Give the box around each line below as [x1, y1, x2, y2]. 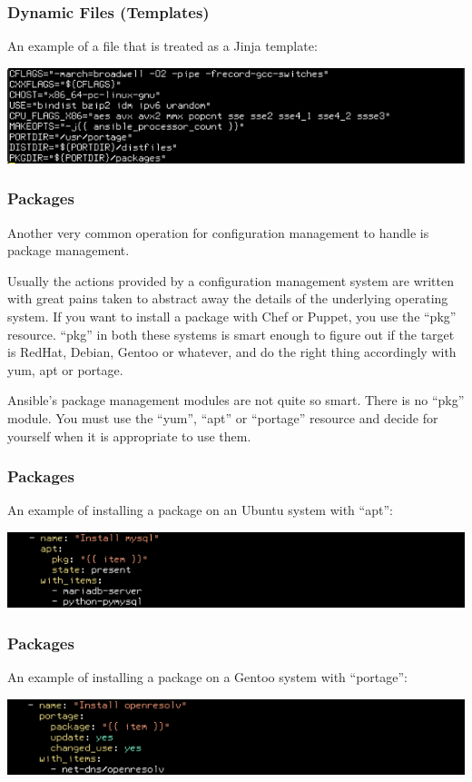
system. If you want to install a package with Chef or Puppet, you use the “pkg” [7, 306, 457, 325]
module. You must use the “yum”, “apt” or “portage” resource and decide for [7, 408, 438, 427]
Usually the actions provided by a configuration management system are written [7, 271, 455, 290]
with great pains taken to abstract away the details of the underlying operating [7, 289, 448, 308]
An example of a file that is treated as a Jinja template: [7, 36, 318, 55]
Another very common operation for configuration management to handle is [7, 223, 429, 242]
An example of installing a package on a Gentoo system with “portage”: [7, 668, 408, 687]
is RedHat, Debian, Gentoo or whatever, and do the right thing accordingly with [7, 342, 457, 361]
